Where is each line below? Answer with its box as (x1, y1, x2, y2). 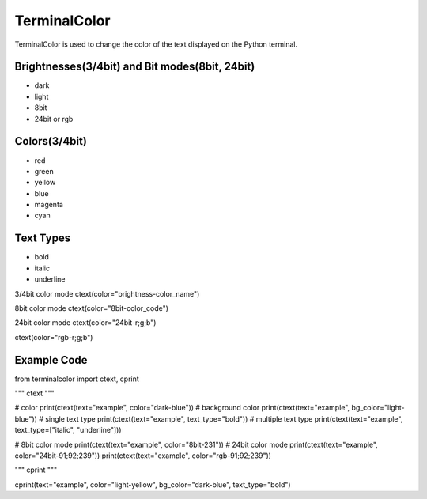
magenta (34, 200, 63, 210)
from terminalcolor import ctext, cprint (14, 374, 140, 384)
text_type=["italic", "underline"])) (14, 425, 122, 435)
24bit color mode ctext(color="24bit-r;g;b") (14, 318, 157, 327)
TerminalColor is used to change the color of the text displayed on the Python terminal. (14, 40, 298, 49)
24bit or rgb (34, 114, 74, 123)
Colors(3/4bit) (14, 134, 87, 148)
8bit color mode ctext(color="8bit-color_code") (14, 303, 169, 312)
